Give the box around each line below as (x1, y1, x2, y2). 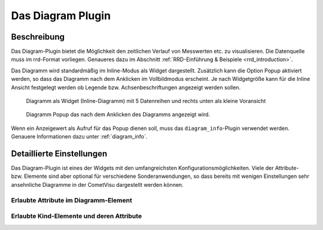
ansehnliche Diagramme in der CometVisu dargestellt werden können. (11, 181, 184, 188)
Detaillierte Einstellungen (11, 149, 108, 159)
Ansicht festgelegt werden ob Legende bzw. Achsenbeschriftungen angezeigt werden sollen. (11, 84, 241, 91)
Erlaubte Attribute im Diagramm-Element (11, 196, 133, 204)
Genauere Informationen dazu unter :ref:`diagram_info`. (11, 133, 148, 140)
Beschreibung (11, 32, 65, 42)
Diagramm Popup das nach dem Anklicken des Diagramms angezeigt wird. (26, 111, 211, 118)
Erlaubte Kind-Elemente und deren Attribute (11, 212, 142, 220)
